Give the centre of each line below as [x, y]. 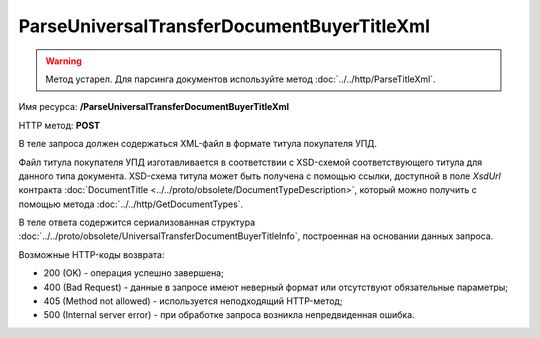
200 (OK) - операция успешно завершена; [133, 273]
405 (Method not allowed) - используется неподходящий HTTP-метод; [193, 301]
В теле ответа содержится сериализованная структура [137, 222]
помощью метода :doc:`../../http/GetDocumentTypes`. [131, 204]
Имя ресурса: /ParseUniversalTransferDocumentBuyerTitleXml [154, 107]
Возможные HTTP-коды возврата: [91, 254]
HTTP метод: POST [59, 125]
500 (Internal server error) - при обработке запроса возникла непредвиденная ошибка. [229, 315]
